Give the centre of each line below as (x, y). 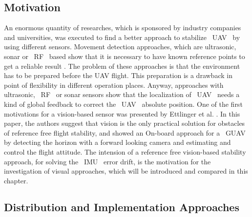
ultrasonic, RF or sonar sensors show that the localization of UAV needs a (122, 94)
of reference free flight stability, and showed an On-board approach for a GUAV (125, 132)
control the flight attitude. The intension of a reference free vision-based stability (125, 151)
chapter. (16, 180)
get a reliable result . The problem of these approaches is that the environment (122, 66)
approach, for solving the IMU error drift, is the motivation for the (107, 161)
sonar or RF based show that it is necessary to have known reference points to (125, 56)
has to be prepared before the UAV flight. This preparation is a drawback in (118, 75)
